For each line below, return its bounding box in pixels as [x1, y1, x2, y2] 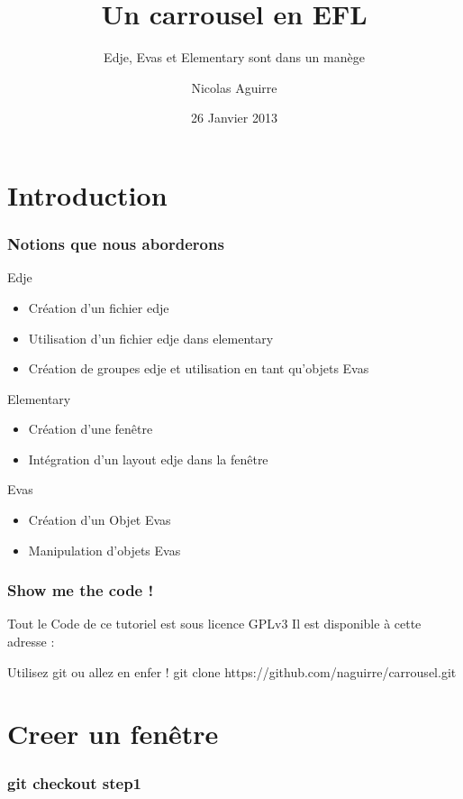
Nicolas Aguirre [191, 78, 277, 96]
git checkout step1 [7, 771, 142, 794]
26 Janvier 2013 [191, 108, 277, 127]
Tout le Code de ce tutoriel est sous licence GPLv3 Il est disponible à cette [7, 614, 422, 633]
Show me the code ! [7, 579, 154, 602]
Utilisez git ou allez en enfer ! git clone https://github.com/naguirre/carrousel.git [7, 662, 457, 681]
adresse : [7, 632, 55, 651]
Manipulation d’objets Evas [28, 540, 181, 559]
